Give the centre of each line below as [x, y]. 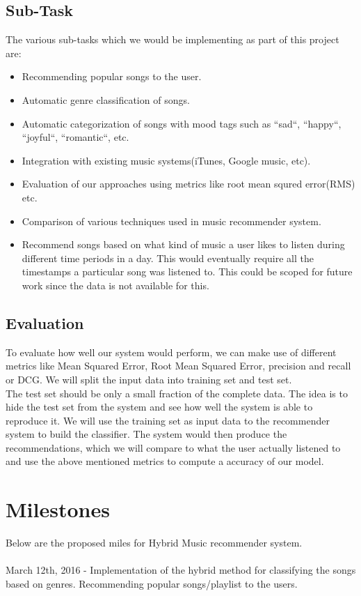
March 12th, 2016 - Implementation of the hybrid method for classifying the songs [181, 570]
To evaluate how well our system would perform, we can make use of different [171, 352]
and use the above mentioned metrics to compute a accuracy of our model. [165, 461]
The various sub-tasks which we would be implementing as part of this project [173, 39]
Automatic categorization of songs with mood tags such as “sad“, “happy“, [182, 123]
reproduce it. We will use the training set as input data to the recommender [168, 420]
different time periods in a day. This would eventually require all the [168, 258]
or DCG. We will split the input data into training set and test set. [149, 379]
